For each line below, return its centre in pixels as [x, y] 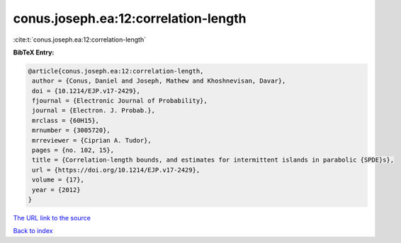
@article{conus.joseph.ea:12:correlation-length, [116, 71]
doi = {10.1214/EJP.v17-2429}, [86, 91]
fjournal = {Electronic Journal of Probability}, [120, 101]
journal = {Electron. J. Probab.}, [94, 111]
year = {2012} [56, 190]
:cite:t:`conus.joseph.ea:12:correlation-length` [80, 40]
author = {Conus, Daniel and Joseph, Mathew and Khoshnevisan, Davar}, [159, 81]
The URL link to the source [52, 218]
